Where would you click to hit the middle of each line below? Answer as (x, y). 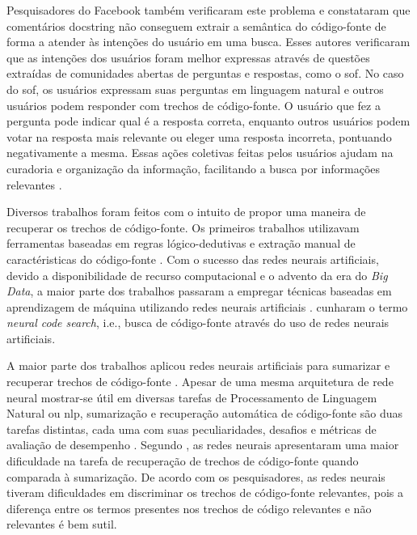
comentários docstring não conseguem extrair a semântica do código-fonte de (196, 25)
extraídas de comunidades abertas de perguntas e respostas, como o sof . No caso (205, 73)
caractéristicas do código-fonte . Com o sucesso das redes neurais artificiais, (193, 259)
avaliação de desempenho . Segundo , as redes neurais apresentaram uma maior (203, 445)
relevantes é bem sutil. (62, 524)
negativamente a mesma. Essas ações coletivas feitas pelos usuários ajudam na (200, 153)
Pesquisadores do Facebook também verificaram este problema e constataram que (208, 10)
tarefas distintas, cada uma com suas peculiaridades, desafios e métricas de (192, 429)
